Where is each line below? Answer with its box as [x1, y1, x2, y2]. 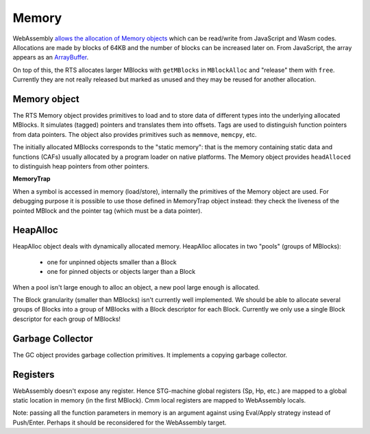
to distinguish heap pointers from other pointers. [12, 162, 150, 170]
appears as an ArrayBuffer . [12, 53, 89, 62]
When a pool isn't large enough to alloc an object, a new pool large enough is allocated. [12, 283, 260, 291]
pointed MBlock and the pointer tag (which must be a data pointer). [12, 206, 202, 215]
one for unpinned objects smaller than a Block [47, 257, 177, 266]
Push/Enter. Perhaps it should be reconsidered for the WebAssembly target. [12, 418, 227, 426]
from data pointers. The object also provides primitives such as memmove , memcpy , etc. [12, 130, 257, 138]
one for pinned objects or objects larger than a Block [47, 268, 196, 276]
